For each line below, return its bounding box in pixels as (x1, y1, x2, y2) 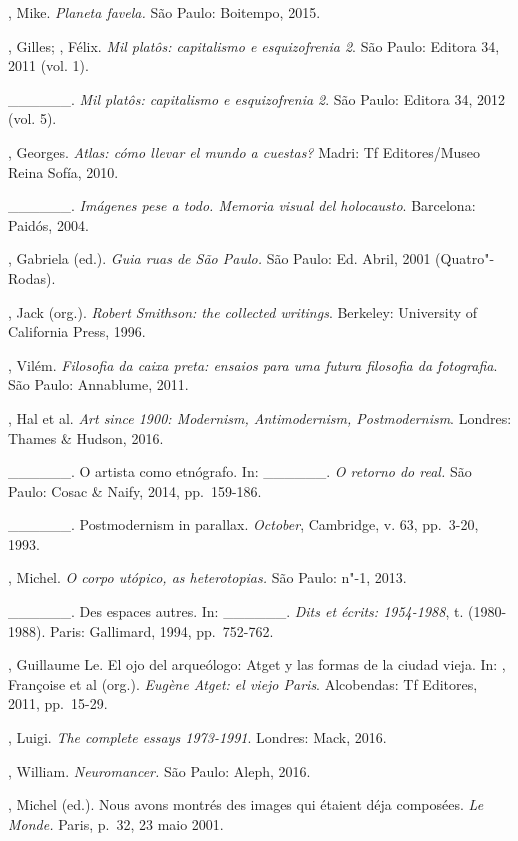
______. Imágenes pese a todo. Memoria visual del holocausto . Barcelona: (8, 195, 476, 216)
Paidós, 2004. (8, 214, 89, 235)
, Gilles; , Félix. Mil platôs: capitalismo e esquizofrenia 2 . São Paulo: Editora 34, (8, 35, 500, 56)
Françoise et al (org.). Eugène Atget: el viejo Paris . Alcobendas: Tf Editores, (8, 673, 478, 694)
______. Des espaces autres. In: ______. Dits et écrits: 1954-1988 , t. (8, 601, 464, 622)
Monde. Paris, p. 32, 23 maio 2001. (8, 813, 224, 834)
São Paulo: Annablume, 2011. (8, 374, 189, 395)
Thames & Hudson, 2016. (8, 427, 164, 448)
